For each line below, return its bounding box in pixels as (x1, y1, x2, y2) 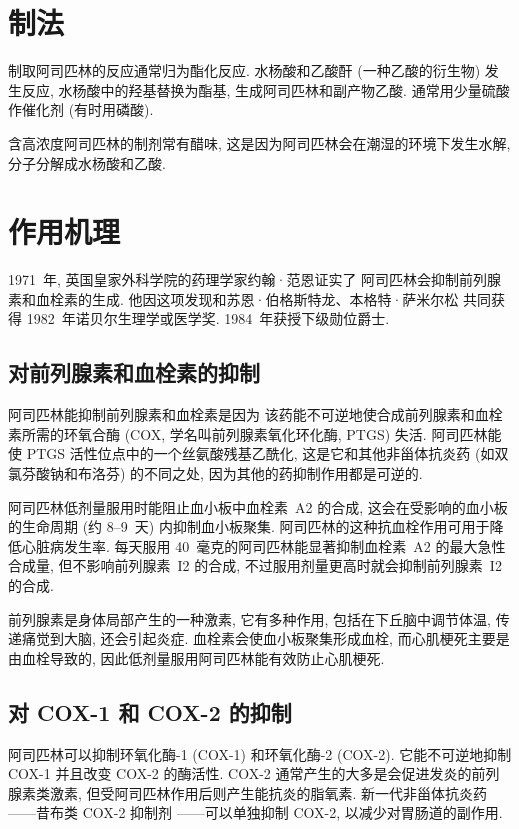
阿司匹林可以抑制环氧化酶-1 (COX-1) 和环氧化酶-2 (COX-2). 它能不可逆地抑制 (8, 743, 512, 764)
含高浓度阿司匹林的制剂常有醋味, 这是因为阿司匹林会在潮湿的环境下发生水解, (8, 132, 511, 153)
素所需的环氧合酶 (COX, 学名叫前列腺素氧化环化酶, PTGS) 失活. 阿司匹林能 (8, 423, 502, 444)
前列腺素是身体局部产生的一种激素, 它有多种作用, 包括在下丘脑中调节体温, (8, 608, 491, 629)
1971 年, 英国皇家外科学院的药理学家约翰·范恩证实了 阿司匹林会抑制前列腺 (8, 269, 502, 290)
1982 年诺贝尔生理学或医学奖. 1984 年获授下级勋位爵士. (26, 308, 390, 329)
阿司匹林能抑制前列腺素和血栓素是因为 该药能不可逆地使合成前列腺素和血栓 (8, 404, 503, 425)
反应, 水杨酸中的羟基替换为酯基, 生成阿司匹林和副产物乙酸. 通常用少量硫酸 (21, 79, 510, 100)
